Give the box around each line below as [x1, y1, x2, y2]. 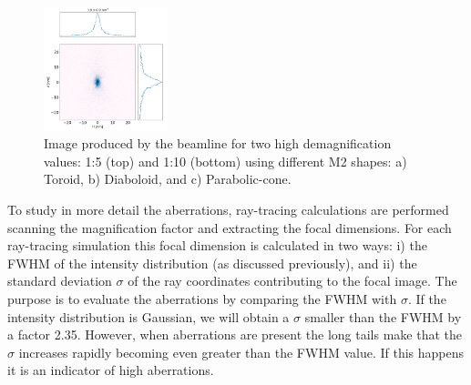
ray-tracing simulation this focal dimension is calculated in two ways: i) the [7, 236, 427, 255]
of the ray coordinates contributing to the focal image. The [128, 271, 457, 290]
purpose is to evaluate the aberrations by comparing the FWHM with [7, 289, 397, 309]
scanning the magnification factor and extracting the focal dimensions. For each [7, 218, 452, 237]
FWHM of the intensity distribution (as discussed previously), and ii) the [7, 253, 417, 272]
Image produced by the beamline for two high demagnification [44, 134, 392, 153]
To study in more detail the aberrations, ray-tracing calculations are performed [7, 200, 449, 219]
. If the [407, 289, 446, 309]
